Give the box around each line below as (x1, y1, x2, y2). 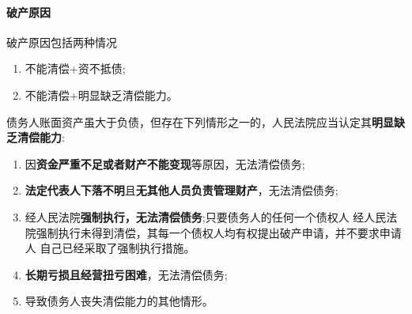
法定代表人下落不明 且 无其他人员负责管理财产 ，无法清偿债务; (25, 182, 338, 199)
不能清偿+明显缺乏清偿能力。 (25, 86, 178, 103)
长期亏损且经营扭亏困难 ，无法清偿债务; (25, 266, 228, 282)
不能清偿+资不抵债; (25, 60, 126, 77)
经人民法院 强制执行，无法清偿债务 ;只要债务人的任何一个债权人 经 (25, 208, 365, 225)
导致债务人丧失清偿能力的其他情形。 (25, 293, 214, 309)
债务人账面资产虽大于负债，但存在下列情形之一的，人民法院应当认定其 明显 (6, 113, 394, 130)
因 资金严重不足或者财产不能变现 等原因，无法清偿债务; (25, 155, 305, 172)
